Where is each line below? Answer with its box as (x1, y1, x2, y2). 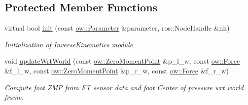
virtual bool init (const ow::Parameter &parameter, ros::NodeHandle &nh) (4, 23, 230, 33)
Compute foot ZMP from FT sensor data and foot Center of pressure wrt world (4, 82, 244, 92)
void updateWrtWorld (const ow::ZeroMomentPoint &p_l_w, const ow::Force (4, 56, 240, 66)
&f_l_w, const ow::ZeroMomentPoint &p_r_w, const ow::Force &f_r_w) (4, 65, 229, 75)
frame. (4, 92, 24, 102)
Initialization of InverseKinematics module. (4, 39, 135, 49)
